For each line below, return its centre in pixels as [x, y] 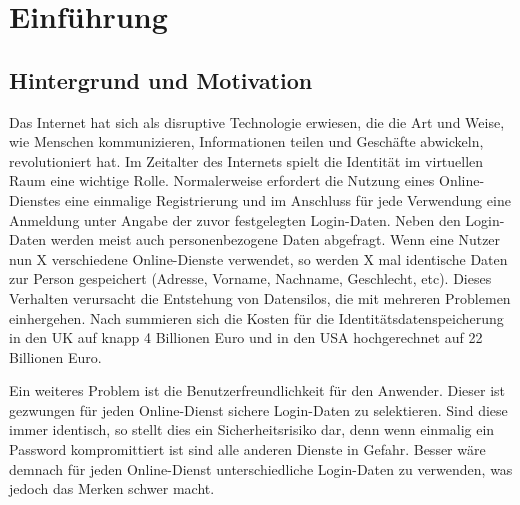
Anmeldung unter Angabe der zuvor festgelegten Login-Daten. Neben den [235, 219]
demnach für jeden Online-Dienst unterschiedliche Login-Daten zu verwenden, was [261, 468]
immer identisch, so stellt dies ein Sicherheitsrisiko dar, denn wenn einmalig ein [252, 429]
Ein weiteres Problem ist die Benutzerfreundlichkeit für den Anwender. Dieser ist [257, 390]
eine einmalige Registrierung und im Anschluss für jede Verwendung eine [287, 199]
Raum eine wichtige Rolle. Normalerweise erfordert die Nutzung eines [222, 180]
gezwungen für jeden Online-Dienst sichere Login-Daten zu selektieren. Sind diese [258, 409]
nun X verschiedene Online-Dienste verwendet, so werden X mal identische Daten [258, 258]
